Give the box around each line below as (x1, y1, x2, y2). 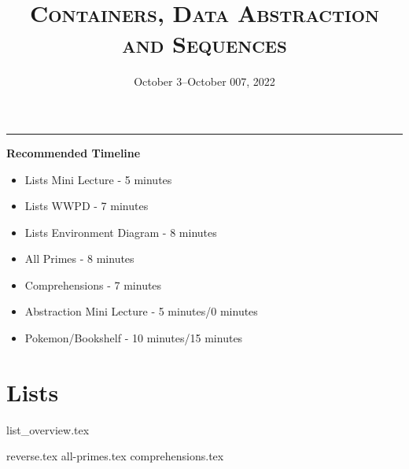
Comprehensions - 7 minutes (24, 276, 162, 293)
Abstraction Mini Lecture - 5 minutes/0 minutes (24, 303, 258, 319)
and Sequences (122, 28, 287, 60)
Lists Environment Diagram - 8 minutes (24, 223, 217, 240)
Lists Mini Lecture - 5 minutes (24, 171, 172, 187)
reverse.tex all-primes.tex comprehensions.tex (6, 448, 224, 464)
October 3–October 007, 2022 (134, 73, 275, 90)
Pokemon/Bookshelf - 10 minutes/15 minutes (24, 330, 243, 346)
